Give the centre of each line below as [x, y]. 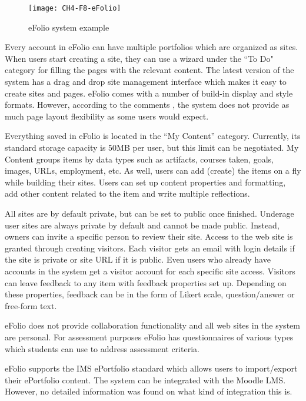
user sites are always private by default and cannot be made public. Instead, [142, 225]
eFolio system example [69, 27]
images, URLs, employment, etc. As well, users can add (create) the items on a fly [153, 170]
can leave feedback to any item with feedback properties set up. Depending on [146, 282]
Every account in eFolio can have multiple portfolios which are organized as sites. [152, 47]
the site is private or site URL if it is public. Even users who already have [138, 259]
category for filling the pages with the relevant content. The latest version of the [149, 70]
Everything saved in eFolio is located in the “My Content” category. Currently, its [153, 136]
